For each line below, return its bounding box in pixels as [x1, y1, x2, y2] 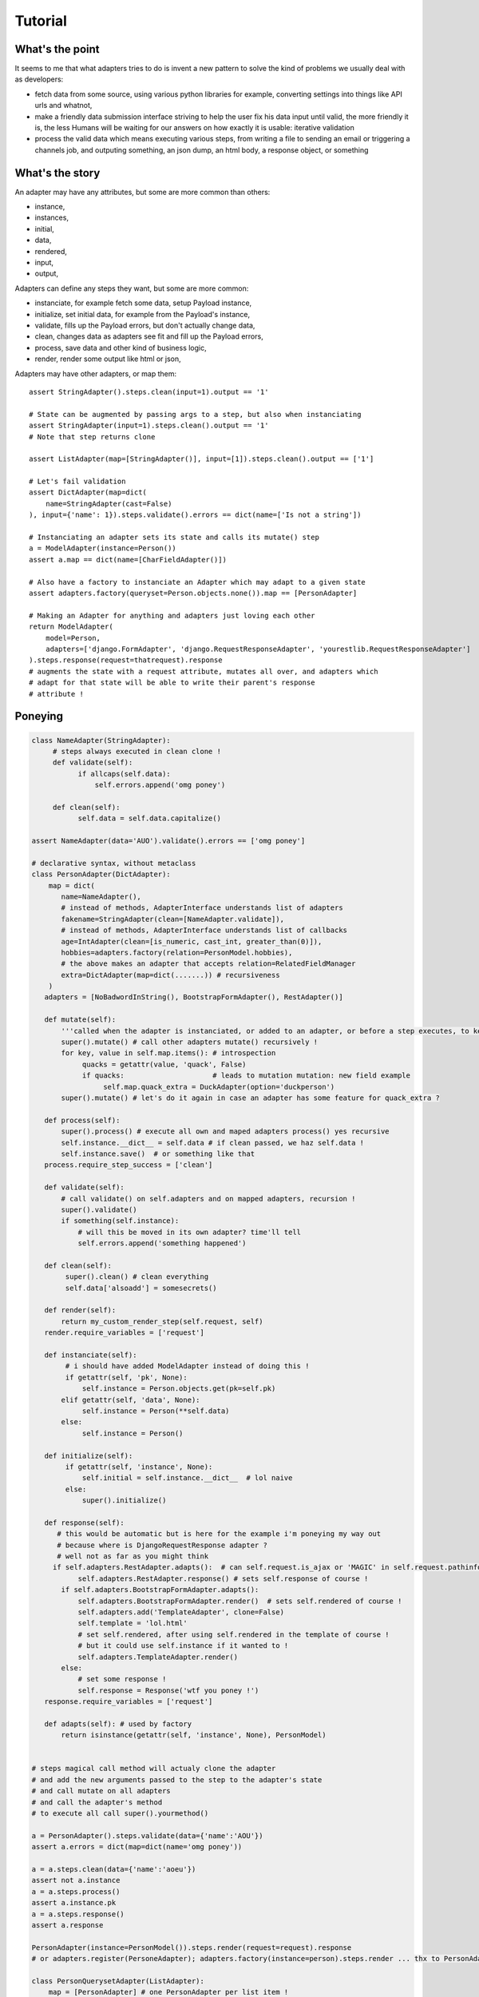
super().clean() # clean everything [65, 1272, 209, 1281]
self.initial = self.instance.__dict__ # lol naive [81, 1474, 293, 1483]
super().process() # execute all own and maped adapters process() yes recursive [61, 1127, 390, 1136]
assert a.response [31, 1920, 104, 1929]
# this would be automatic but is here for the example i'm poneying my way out [57, 1530, 382, 1538]
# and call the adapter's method [31, 1797, 163, 1807]
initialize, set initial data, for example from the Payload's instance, [34, 309, 251, 319]
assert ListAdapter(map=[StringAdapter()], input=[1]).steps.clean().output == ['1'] [29, 455, 374, 463]
